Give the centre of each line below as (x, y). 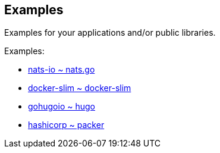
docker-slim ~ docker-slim (80, 88)
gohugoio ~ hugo (62, 107)
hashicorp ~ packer (66, 125)
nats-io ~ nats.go (62, 70)
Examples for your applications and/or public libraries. (110, 33)
